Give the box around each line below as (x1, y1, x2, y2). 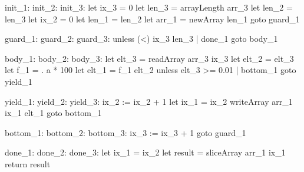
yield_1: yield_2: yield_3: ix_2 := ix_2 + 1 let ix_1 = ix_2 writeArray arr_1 (5, 95, 293, 107)
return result (5, 157, 51, 170)
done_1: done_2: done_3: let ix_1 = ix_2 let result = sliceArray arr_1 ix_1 (5, 146, 286, 158)
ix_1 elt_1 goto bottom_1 (5, 107, 102, 119)
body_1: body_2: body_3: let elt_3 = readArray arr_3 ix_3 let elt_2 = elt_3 (5, 52, 294, 64)
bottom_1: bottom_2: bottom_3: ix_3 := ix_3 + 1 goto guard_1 (5, 126, 246, 138)
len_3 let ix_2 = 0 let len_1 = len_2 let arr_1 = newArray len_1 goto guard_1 (5, 12, 300, 25)
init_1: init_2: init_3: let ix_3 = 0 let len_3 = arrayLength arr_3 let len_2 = (5, 1, 293, 13)
